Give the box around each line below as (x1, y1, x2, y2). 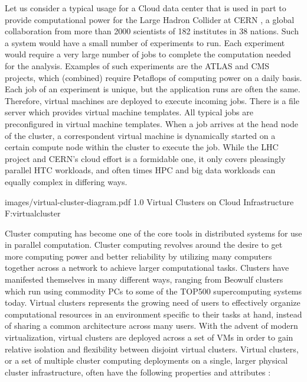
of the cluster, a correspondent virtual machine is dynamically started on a (5, 129, 276, 141)
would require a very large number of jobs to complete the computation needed (5, 48, 291, 60)
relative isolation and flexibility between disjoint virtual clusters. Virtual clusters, (5, 342, 299, 355)
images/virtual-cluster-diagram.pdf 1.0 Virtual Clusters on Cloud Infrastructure (5, 195, 294, 208)
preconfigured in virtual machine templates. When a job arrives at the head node (5, 117, 298, 130)
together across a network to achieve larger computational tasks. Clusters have (5, 261, 289, 274)
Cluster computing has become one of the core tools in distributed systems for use (5, 226, 302, 239)
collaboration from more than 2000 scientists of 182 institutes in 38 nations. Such (5, 25, 299, 37)
